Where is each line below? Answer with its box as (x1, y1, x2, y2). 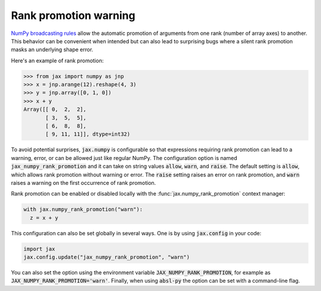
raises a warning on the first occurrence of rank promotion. (11, 179, 156, 186)
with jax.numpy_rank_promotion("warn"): (23, 206, 143, 213)
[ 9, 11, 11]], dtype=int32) (45, 131, 131, 137)
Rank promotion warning (11, 9, 136, 22)
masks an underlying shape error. (11, 46, 93, 53)
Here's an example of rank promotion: (11, 57, 104, 64)
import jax (23, 245, 55, 252)
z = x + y (30, 214, 59, 221)
